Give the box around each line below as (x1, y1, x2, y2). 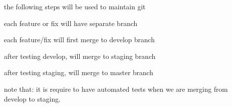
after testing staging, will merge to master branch (4, 67, 153, 78)
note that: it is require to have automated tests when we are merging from (4, 83, 228, 94)
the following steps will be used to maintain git (4, 1, 146, 11)
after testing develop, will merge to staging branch (4, 51, 156, 61)
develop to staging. (4, 93, 61, 104)
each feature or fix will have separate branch (4, 18, 138, 28)
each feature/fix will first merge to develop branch (4, 34, 155, 45)
